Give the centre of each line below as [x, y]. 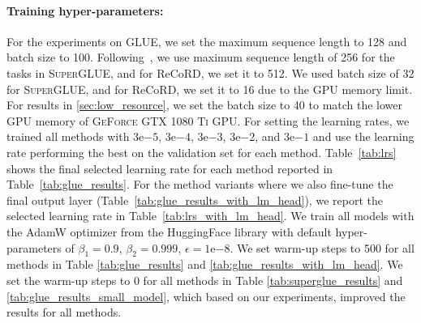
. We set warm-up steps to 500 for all [322, 247]
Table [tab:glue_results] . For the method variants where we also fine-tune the [200, 184]
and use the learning [363, 136]
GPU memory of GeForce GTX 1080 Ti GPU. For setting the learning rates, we [208, 120]
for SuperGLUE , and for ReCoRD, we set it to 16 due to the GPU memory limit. [210, 89]
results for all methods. [64, 312]
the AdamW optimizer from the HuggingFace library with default [169, 231]
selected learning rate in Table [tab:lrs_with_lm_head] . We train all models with [210, 216]
